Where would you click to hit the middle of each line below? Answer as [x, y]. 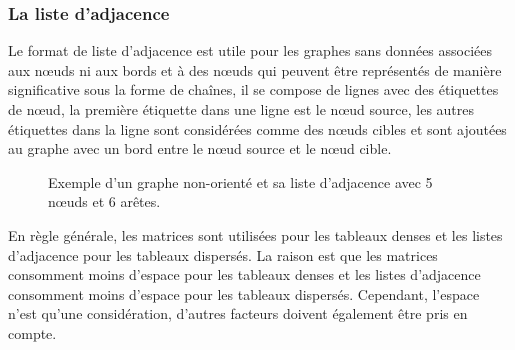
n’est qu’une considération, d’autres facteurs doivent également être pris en [238, 313]
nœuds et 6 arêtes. [104, 201]
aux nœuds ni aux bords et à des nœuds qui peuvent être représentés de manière [255, 69]
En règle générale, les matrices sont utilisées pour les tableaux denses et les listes [255, 234]
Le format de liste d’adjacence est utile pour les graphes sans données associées [250, 50]
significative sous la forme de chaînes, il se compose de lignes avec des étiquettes [253, 89]
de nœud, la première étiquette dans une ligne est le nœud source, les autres [241, 109]
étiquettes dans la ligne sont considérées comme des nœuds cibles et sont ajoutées [257, 128]
